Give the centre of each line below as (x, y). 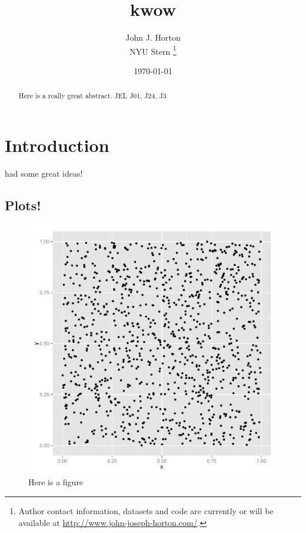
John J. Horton (153, 37)
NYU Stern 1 (153, 50)
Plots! (23, 205)
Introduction (57, 145)
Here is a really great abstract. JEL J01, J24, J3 (92, 96)
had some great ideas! (44, 173)
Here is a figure (56, 482)
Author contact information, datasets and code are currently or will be (146, 510)
